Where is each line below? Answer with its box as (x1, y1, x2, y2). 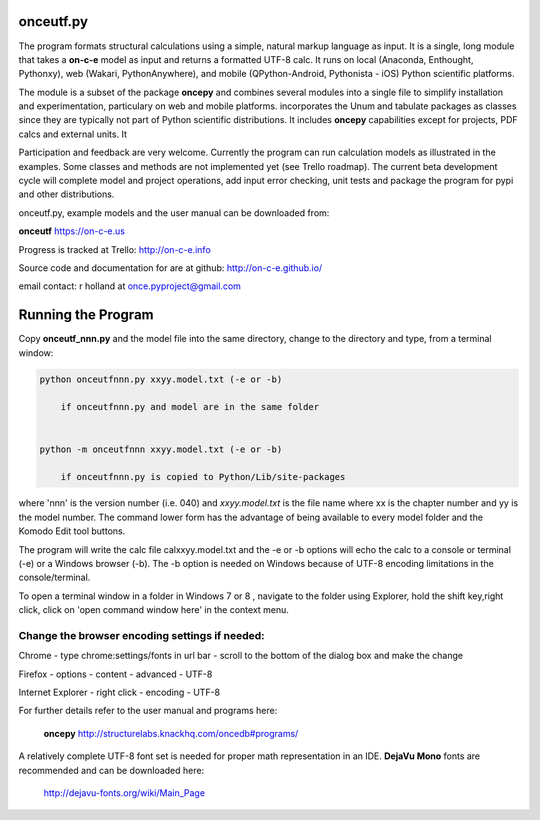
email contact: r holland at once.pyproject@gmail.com (18, 280, 242, 292)
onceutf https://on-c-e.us (18, 225, 125, 237)
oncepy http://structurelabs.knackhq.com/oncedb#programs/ (43, 727, 299, 739)
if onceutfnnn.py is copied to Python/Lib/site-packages (60, 471, 346, 483)
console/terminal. (18, 571, 91, 584)
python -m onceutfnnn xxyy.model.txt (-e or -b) (39, 443, 283, 455)
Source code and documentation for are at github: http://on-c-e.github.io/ (18, 261, 323, 274)
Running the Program (18, 306, 154, 324)
